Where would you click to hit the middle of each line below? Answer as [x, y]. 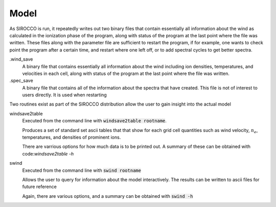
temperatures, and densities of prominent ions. [72, 137]
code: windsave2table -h [48, 153]
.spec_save [21, 81]
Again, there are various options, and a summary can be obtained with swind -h [108, 196]
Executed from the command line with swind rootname [82, 170]
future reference [40, 187]
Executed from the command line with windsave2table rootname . [95, 121]
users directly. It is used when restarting [64, 95]
